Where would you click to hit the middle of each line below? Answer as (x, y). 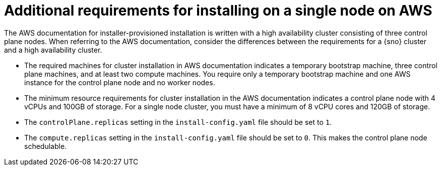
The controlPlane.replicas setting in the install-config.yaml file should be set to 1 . (178, 122)
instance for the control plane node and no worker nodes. (120, 82)
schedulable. (46, 146)
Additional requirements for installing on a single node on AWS (218, 11)
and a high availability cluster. (53, 50)
